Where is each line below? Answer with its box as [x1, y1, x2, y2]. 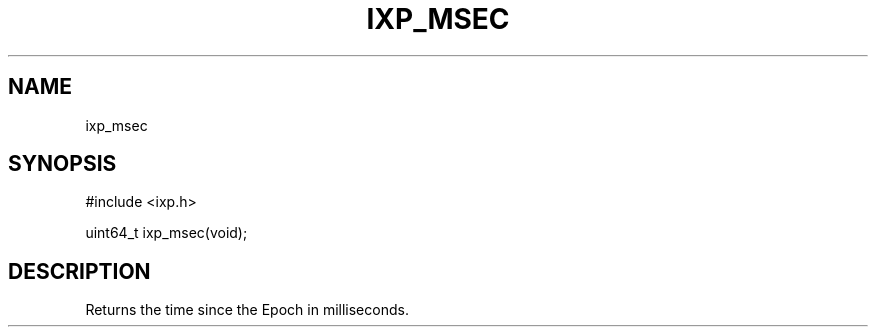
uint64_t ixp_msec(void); [85, 224, 248, 242]
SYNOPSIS [8, 151, 117, 177]
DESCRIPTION [8, 258, 151, 284]
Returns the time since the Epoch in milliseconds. [85, 301, 409, 319]
